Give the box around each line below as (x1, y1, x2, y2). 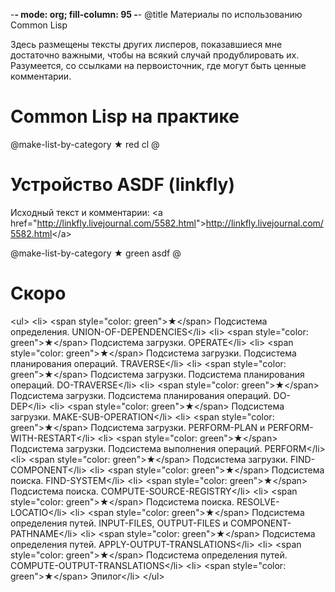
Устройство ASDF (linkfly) (10, 174, 235, 196)
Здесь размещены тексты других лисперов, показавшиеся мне (10, 39, 283, 50)
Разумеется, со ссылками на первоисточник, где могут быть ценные (10, 60, 307, 71)
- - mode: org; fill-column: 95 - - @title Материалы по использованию (10, 9, 303, 20)
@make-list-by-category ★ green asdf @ (10, 247, 182, 259)
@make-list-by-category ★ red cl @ (10, 138, 160, 150)
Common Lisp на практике (10, 105, 240, 128)
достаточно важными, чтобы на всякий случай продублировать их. (10, 49, 300, 61)
